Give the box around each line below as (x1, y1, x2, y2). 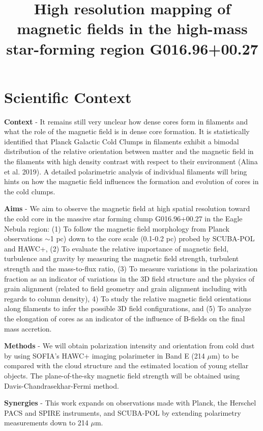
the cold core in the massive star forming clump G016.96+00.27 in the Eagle (4, 213, 243, 224)
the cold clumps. (4, 186, 55, 196)
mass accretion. (4, 323, 52, 334)
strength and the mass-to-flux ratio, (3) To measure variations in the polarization (4, 263, 258, 273)
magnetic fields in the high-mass (17, 18, 248, 39)
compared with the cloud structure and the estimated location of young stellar (4, 360, 249, 371)
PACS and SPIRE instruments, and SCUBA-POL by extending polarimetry (4, 407, 241, 418)
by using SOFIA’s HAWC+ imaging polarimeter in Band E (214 (4, 350, 205, 361)
